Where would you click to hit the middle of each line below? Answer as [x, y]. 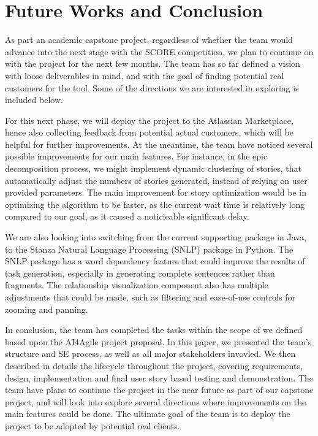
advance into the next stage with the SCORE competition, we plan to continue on [159, 51]
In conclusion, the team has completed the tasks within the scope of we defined [154, 330]
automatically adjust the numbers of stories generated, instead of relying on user [156, 180]
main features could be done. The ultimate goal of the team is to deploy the [148, 414]
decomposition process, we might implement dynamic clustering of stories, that [153, 168]
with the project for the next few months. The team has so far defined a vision [153, 63]
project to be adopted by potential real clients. [93, 425]
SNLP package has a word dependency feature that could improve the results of [155, 261]
